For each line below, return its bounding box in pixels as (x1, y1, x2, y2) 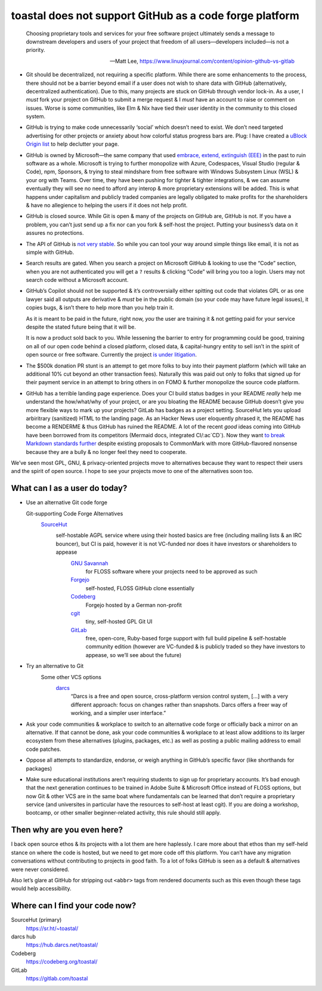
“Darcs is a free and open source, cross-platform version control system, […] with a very (70, 693, 289, 700)
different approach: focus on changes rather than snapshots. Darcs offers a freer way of (70, 701, 288, 708)
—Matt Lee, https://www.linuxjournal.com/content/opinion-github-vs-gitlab (109, 57, 295, 65)
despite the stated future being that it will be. (26, 323, 137, 331)
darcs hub (11, 933, 36, 940)
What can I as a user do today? (11, 483, 128, 493)
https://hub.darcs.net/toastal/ (26, 941, 98, 949)
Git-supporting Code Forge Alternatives (26, 510, 123, 517)
